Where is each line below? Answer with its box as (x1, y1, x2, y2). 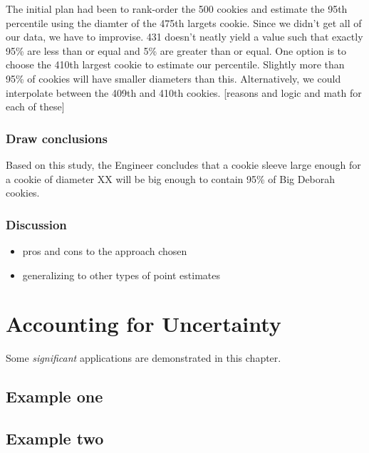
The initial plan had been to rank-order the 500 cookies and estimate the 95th (6, 1, 348, 16)
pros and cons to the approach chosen (22, 243, 187, 258)
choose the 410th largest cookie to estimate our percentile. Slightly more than (6, 57, 345, 72)
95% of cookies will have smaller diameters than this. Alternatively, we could (6, 71, 341, 85)
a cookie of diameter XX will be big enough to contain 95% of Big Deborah (6, 171, 336, 186)
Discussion (6, 215, 67, 233)
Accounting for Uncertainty (6, 309, 281, 338)
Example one (6, 385, 103, 407)
